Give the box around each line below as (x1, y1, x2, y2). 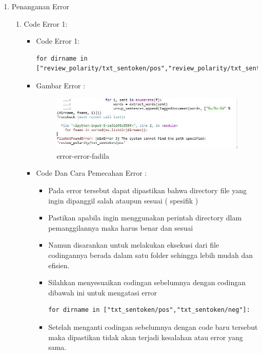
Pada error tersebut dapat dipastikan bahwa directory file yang (48, 185, 247, 195)
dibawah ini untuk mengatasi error (48, 287, 157, 297)
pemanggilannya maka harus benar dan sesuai (48, 222, 193, 233)
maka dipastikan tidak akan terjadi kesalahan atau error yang (48, 331, 243, 342)
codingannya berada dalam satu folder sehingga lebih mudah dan (48, 249, 253, 260)
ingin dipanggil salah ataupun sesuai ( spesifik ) (48, 195, 198, 206)
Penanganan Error (11, 1, 69, 11)
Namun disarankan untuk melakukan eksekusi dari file (48, 239, 219, 250)
